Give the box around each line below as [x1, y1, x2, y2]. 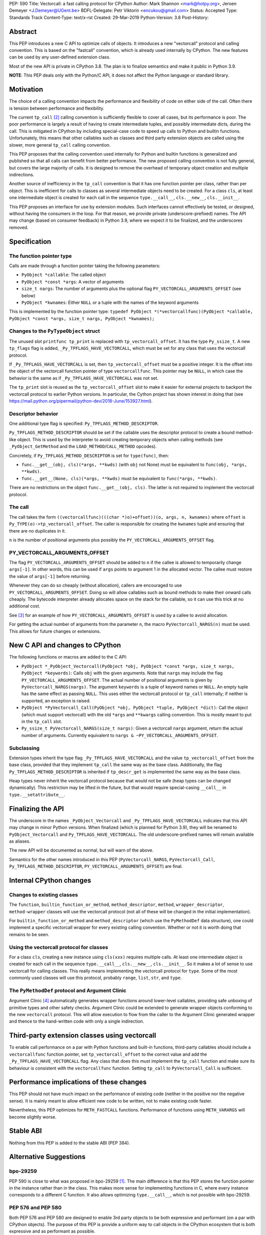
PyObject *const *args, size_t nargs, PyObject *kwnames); [9, 316, 155, 321]
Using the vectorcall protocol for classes [9, 944, 108, 950]
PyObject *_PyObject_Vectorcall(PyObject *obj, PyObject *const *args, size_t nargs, [21, 663, 235, 669]
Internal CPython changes [9, 876, 91, 884]
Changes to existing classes [9, 891, 78, 898]
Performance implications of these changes [9, 1078, 147, 1086]
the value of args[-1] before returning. [9, 573, 91, 579]
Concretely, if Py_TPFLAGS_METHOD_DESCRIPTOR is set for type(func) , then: [9, 453, 169, 458]
